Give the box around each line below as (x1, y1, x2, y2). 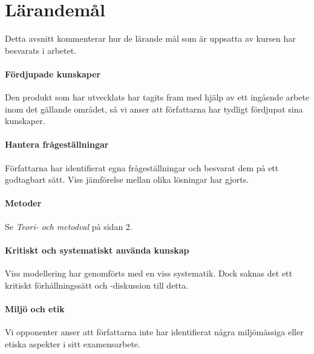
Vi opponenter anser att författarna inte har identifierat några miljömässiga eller (5, 326, 304, 338)
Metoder (5, 197, 42, 209)
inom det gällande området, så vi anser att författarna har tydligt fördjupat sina (5, 102, 303, 115)
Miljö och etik (5, 302, 65, 315)
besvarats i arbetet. (5, 44, 77, 56)
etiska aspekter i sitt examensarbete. (5, 337, 140, 350)
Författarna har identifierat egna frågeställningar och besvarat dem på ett (5, 161, 279, 174)
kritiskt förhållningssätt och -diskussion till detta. (5, 278, 189, 291)
